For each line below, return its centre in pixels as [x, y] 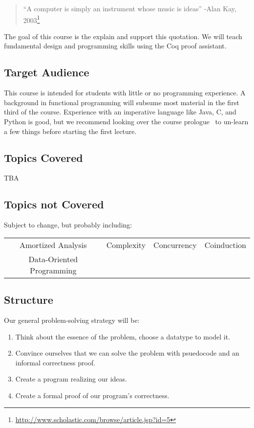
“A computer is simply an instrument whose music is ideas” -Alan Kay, [130, 8]
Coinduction [225, 245]
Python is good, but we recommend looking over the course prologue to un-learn [126, 122]
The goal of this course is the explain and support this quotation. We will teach [123, 36]
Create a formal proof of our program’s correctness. [92, 395]
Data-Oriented [53, 259]
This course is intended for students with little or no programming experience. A [125, 93]
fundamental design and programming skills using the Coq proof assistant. [115, 46]
